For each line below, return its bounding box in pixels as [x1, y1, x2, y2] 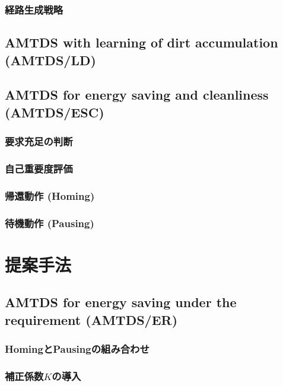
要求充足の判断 [5, 134, 73, 149]
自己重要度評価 [5, 161, 73, 176]
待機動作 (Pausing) [5, 215, 94, 230]
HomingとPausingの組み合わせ [5, 342, 150, 356]
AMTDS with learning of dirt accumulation [5, 33, 278, 52]
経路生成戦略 [5, 2, 63, 17]
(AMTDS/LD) [5, 50, 96, 69]
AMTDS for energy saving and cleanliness [5, 85, 269, 104]
